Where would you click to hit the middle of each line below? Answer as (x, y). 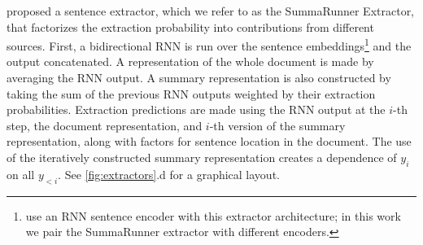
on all (21, 174)
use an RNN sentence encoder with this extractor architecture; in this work (213, 215)
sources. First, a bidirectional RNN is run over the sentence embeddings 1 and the (209, 44)
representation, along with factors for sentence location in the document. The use (209, 141)
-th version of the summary (277, 125)
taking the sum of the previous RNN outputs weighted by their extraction (191, 93)
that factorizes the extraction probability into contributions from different (190, 26)
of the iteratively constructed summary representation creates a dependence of (202, 157)
